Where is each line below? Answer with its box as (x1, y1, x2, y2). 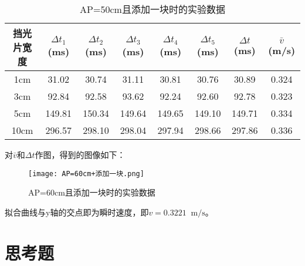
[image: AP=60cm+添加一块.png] (28, 169, 144, 178)
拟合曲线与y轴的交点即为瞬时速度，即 (5, 206, 149, 218)
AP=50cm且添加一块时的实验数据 (80, 2, 225, 16)
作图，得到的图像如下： (35, 149, 126, 160)
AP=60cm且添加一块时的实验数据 (28, 186, 155, 198)
